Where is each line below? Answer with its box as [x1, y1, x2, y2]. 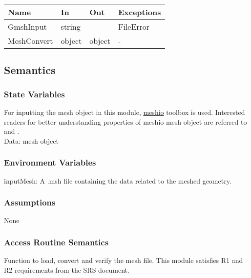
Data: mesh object [4, 135, 59, 146]
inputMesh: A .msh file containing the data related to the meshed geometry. [4, 175, 231, 185]
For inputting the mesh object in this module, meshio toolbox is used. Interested [4, 107, 245, 117]
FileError [118, 21, 150, 32]
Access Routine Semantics [4, 236, 109, 248]
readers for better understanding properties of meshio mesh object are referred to [4, 116, 247, 127]
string [61, 21, 81, 32]
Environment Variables [4, 156, 96, 168]
